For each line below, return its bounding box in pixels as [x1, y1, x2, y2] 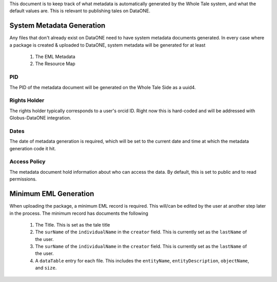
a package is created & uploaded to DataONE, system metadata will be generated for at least [9, 42, 206, 48]
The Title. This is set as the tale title [35, 221, 110, 228]
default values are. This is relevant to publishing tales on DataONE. [9, 8, 151, 14]
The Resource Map [35, 61, 75, 67]
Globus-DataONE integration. [9, 115, 71, 121]
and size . [35, 265, 57, 271]
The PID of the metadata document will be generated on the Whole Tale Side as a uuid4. [9, 84, 196, 90]
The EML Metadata [35, 54, 75, 60]
